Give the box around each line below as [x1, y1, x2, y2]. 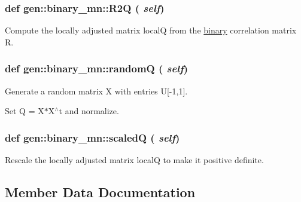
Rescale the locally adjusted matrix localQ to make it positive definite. [5, 154, 264, 166]
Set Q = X [5, 105, 44, 117]
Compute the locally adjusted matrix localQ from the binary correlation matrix [5, 24, 297, 36]
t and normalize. [59, 105, 119, 117]
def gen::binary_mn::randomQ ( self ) [5, 61, 188, 76]
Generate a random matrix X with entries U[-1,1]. [5, 84, 188, 97]
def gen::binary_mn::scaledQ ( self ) [5, 130, 180, 145]
